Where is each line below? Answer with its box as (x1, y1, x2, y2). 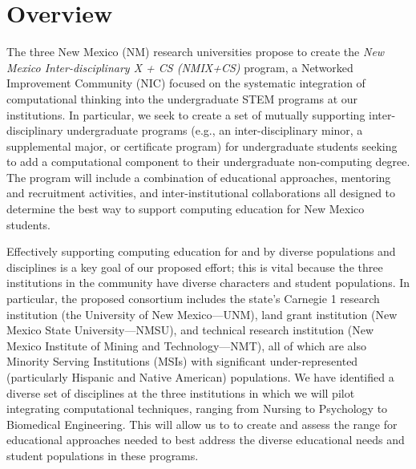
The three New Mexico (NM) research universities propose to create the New (6, 43, 385, 60)
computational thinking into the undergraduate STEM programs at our (6, 90, 358, 107)
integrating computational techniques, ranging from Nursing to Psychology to (6, 400, 388, 417)
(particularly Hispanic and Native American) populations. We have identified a (6, 369, 394, 385)
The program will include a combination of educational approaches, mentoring (6, 168, 391, 185)
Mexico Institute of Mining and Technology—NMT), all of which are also (6, 337, 366, 354)
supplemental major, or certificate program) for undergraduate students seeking (6, 137, 398, 154)
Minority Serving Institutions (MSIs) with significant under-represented (6, 353, 358, 370)
